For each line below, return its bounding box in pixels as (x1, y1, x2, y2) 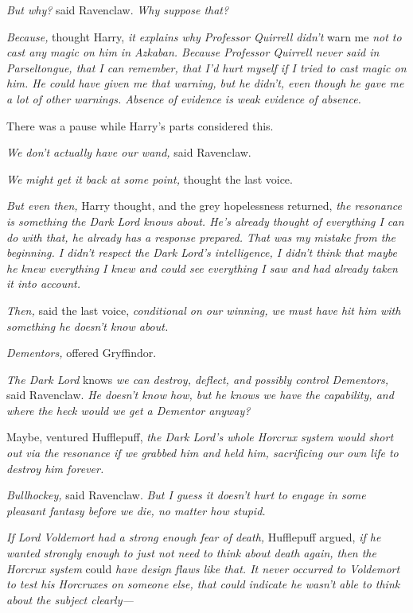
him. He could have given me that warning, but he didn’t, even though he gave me (6, 75, 404, 91)
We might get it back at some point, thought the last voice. (6, 170, 293, 187)
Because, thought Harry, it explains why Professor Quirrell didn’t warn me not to (6, 28, 402, 45)
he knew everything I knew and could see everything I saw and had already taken (6, 259, 398, 276)
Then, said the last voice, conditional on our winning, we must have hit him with (6, 301, 401, 318)
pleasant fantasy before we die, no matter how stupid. (6, 502, 266, 518)
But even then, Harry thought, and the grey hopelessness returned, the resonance (6, 197, 402, 214)
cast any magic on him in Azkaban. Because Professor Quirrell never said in (6, 44, 380, 60)
